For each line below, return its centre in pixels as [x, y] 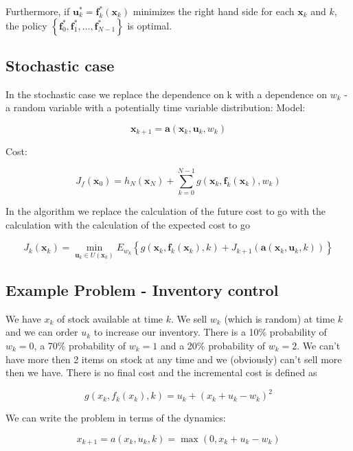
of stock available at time [110, 318]
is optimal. [150, 25]
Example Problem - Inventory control [142, 289]
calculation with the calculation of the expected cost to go [128, 224]
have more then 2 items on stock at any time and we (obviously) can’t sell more [174, 359]
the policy [26, 25]
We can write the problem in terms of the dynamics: [116, 418]
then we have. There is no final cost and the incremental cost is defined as [161, 372]
